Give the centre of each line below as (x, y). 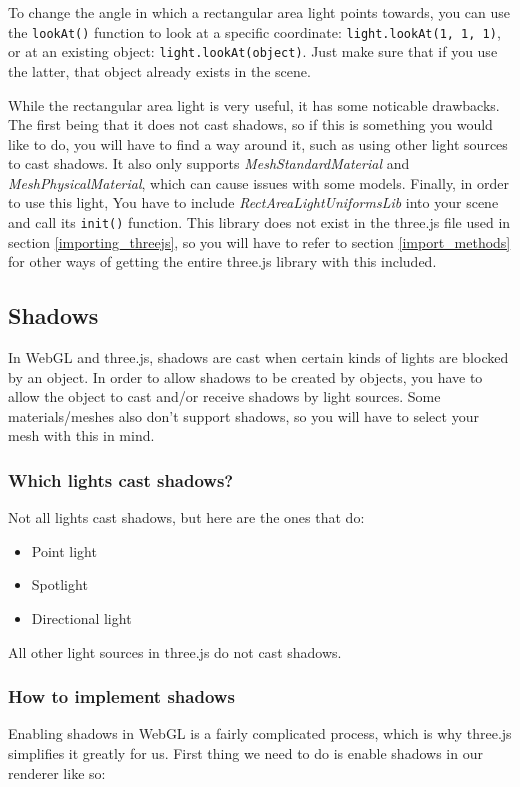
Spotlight (59, 584)
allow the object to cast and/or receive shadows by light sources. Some (224, 396)
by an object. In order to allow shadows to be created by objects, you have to (245, 376)
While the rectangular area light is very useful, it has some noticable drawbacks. (254, 104)
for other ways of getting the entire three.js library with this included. (222, 261)
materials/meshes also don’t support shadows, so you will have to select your (243, 415)
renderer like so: (57, 772)
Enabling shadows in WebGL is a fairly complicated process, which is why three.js (260, 733)
